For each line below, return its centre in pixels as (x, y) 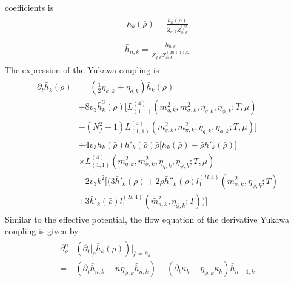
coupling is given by (42, 231)
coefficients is (29, 7)
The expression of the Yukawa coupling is (82, 69)
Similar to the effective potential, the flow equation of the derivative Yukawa (147, 219)
